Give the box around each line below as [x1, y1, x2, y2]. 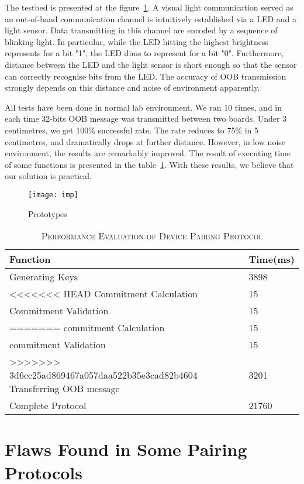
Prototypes [28, 207, 67, 219]
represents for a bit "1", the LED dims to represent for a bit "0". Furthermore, [5, 47, 284, 59]
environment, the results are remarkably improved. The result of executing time [5, 147, 291, 159]
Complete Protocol [9, 399, 87, 413]
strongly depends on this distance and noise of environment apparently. [5, 81, 260, 94]
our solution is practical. [5, 170, 92, 182]
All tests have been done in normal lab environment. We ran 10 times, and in [5, 101, 282, 113]
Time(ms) [248, 252, 295, 266]
